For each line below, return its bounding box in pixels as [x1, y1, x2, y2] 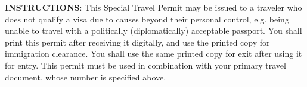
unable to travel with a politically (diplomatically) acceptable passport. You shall [5, 24, 302, 37]
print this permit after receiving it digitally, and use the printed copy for [5, 36, 270, 48]
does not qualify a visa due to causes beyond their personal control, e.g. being [5, 12, 289, 25]
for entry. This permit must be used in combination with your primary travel [5, 59, 286, 71]
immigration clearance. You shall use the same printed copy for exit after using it [5, 47, 302, 60]
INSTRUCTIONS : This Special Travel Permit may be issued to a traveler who [5, 1, 302, 13]
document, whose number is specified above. [5, 70, 166, 83]
